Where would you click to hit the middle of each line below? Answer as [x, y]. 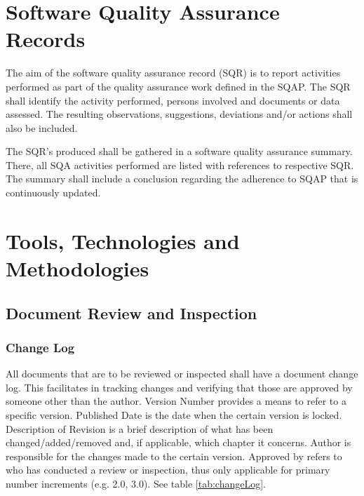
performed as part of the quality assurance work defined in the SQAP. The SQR [178, 86]
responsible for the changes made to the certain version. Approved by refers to [174, 456]
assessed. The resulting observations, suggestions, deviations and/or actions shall [179, 114]
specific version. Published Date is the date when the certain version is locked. [174, 415]
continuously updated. [53, 193]
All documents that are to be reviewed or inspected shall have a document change [182, 374]
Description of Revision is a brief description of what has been [140, 428]
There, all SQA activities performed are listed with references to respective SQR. [180, 165]
